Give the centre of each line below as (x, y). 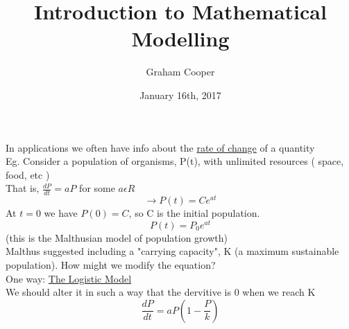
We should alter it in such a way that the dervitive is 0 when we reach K (161, 292)
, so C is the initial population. (194, 213)
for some (97, 188)
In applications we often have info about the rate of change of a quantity (160, 147)
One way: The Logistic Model (69, 278)
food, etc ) (28, 174)
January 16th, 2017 (180, 95)
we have (61, 213)
